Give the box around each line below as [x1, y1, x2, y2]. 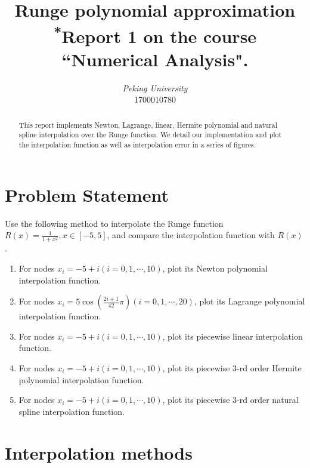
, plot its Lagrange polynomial [194, 295, 305, 307]
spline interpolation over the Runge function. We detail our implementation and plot [18, 130, 282, 140]
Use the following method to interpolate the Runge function [5, 217, 224, 229]
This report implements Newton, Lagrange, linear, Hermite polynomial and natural [18, 119, 278, 130]
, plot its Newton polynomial [162, 262, 268, 275]
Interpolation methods [5, 440, 193, 464]
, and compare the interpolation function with [107, 229, 275, 241]
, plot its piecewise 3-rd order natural [162, 393, 299, 406]
